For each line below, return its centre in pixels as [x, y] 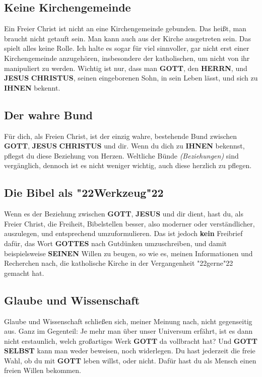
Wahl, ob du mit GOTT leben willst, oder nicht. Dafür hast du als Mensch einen [130, 360]
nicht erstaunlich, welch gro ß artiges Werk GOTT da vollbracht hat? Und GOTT [131, 341]
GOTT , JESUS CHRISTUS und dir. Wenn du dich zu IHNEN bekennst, [124, 146]
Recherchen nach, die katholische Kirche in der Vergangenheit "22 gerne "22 [119, 263]
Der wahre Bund [49, 115]
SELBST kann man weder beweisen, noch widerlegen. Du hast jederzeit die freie [130, 351]
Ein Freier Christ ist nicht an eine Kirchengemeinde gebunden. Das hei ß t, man [125, 28]
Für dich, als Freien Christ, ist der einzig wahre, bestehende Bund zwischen [121, 136]
